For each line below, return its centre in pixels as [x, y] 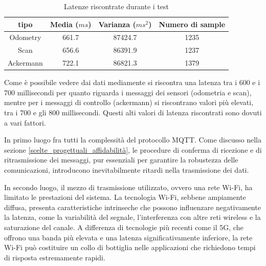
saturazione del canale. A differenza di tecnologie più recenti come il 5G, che [124, 227]
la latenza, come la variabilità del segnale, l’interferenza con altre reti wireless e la [132, 217]
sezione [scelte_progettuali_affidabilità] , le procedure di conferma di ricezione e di [133, 149]
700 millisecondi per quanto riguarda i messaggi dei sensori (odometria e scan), [128, 92]
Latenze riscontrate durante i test [117, 6]
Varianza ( [117, 24]
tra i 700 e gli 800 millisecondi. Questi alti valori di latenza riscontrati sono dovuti [133, 112]
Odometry [25, 37]
